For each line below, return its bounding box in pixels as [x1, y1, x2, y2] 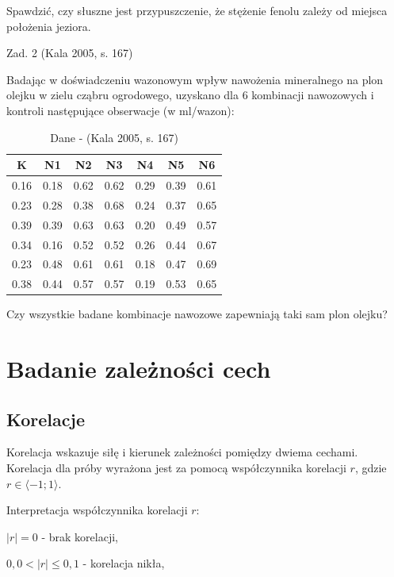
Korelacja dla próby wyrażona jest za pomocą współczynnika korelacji [6, 460, 346, 476]
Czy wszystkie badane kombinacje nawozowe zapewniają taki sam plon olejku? [6, 306, 388, 322]
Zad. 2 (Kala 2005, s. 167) [6, 44, 133, 61]
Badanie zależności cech [6, 352, 271, 385]
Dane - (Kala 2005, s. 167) [50, 129, 178, 145]
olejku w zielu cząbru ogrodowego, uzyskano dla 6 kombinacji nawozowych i [6, 87, 374, 103]
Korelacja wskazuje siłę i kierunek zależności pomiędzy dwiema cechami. [6, 444, 358, 460]
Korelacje [6, 406, 85, 431]
